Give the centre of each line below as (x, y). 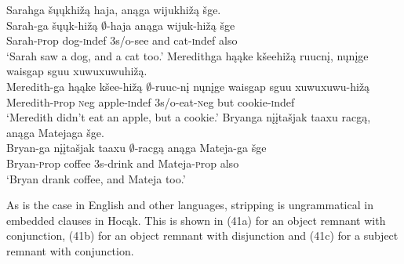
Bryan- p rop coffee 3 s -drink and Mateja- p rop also (123, 163)
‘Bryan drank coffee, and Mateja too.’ (96, 178)
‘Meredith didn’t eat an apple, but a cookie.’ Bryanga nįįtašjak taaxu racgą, (189, 117)
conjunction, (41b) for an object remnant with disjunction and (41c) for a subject (202, 235)
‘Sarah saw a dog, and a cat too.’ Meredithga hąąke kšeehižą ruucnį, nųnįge (187, 55)
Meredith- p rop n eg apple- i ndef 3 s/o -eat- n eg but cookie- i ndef (151, 101)
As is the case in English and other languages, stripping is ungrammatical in (190, 205)
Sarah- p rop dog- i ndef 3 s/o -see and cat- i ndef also (122, 40)
